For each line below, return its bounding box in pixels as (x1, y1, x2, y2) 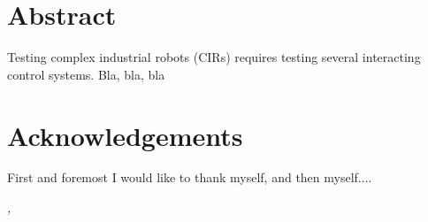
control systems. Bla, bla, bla (7, 65, 165, 83)
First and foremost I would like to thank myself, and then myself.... (7, 168, 372, 187)
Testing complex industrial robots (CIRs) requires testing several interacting (7, 48, 421, 66)
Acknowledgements (7, 117, 243, 153)
